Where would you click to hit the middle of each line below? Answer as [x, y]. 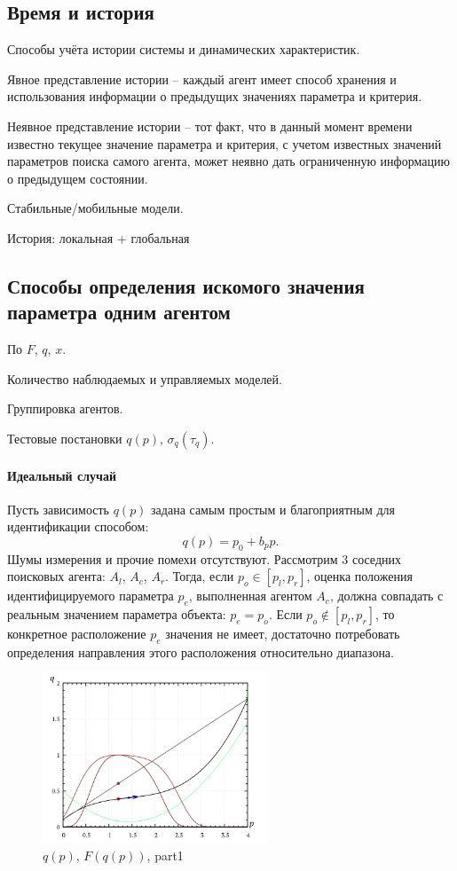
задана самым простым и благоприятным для [273, 509]
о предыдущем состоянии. [78, 178]
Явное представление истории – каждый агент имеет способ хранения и [202, 78]
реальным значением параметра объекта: [117, 614]
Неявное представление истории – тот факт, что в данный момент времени [210, 126]
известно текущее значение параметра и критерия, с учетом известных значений [225, 143]
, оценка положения [359, 576]
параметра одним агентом [119, 312]
